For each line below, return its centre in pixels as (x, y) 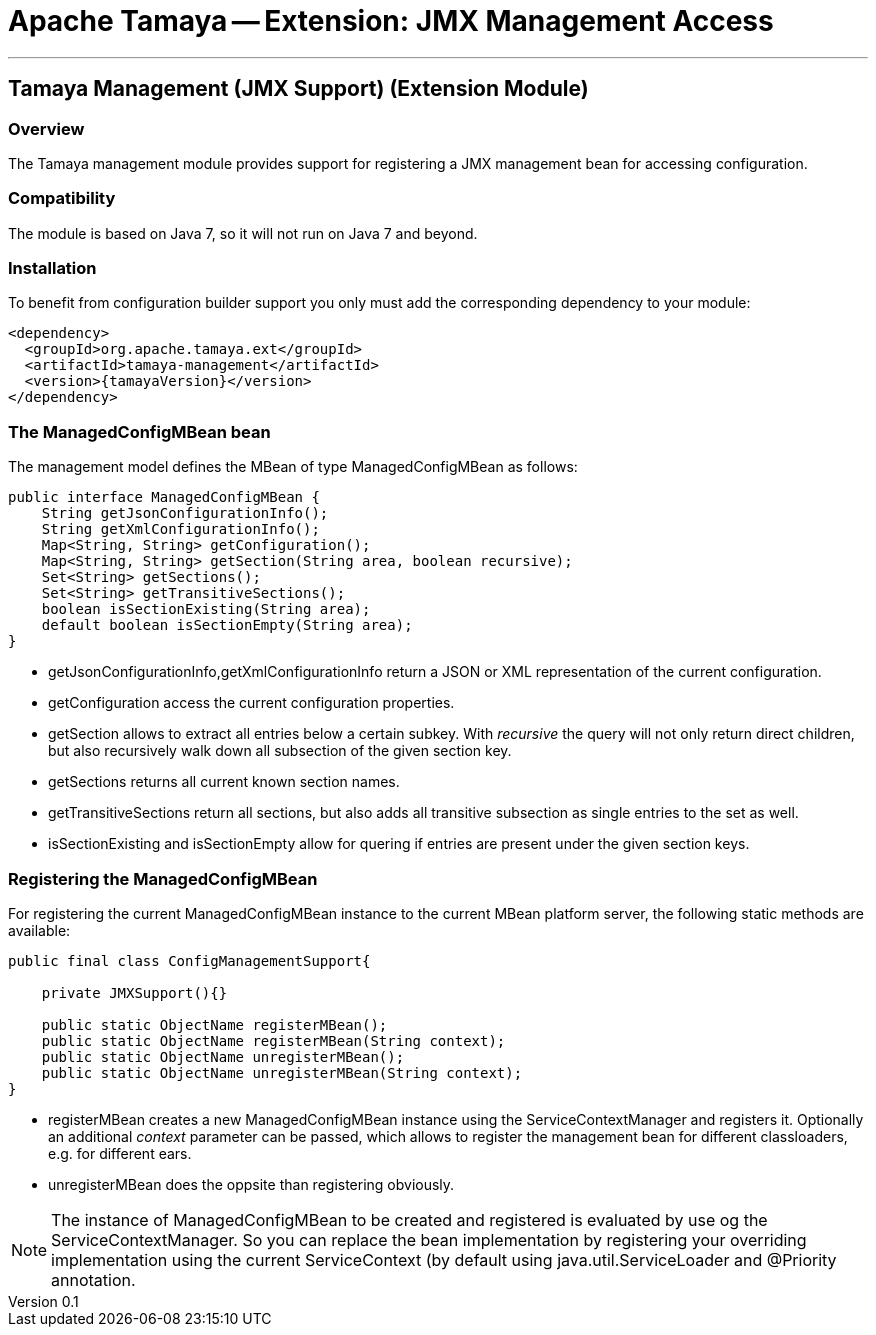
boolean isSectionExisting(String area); (206, 609)
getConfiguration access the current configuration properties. (251, 703)
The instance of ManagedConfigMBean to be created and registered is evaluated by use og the (409, 1219)
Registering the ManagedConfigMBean (163, 878)
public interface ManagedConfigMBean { (164, 497)
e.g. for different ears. (120, 1153)
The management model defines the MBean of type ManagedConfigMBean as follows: (293, 467)
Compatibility (62, 198)
